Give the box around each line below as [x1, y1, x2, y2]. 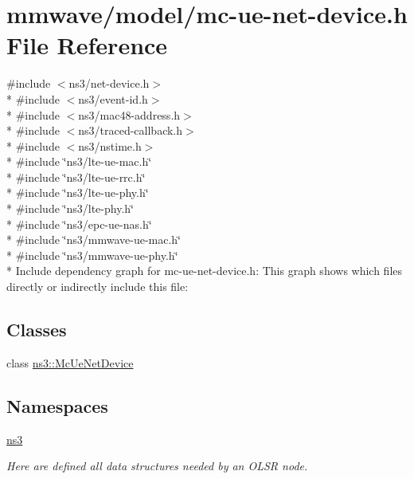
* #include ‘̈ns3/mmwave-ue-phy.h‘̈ [6, 246, 178, 263]
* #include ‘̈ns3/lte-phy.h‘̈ [6, 200, 134, 217]
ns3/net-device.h [68, 75, 150, 92]
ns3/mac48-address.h [78, 106, 181, 123]
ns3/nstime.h [78, 137, 142, 154]
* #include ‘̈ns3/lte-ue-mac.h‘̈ [6, 153, 152, 170]
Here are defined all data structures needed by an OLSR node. [6, 457, 308, 474]
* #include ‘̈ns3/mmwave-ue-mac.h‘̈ [6, 231, 181, 248]
